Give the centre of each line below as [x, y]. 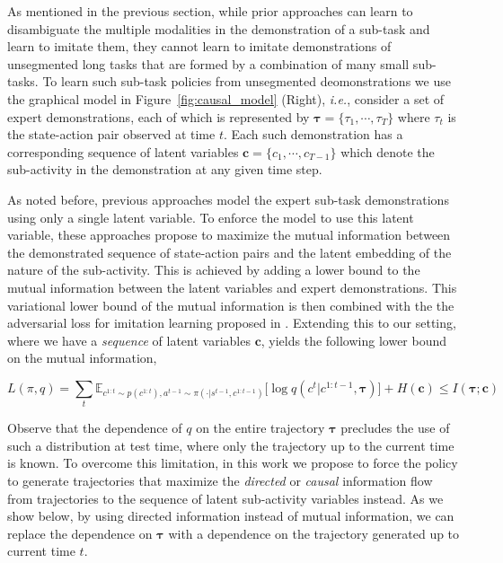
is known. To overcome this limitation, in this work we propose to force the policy [233, 463]
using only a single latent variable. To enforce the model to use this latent [211, 217]
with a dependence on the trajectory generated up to [314, 533]
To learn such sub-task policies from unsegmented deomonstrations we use [247, 81]
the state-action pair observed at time [111, 134]
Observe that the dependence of [95, 428]
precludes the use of [395, 428]
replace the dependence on [80, 533]
